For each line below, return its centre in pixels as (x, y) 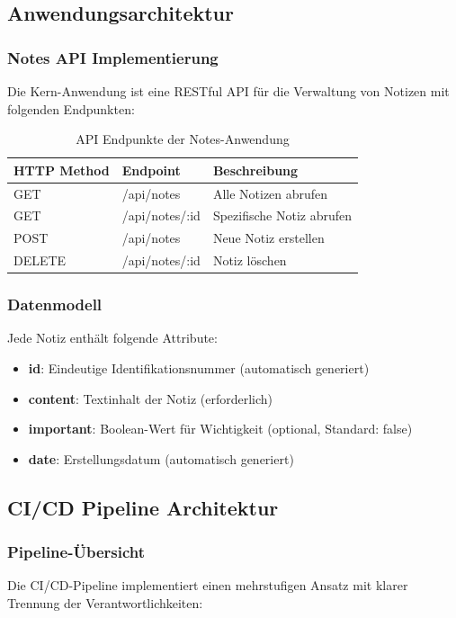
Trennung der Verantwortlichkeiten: (105, 603)
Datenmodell (55, 305)
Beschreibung (255, 170)
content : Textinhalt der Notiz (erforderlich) (151, 398)
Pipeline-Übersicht (76, 552)
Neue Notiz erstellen (268, 238)
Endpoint (151, 170)
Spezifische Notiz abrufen (282, 215)
